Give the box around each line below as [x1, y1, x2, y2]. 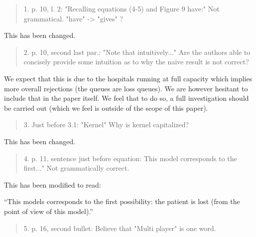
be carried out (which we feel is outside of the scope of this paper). [4, 102, 208, 113]
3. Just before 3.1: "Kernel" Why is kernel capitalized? [23, 119, 189, 130]
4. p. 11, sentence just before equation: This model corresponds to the [23, 153, 237, 163]
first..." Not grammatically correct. [23, 163, 129, 173]
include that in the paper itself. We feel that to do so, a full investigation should [4, 93, 249, 103]
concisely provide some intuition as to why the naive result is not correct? [23, 56, 249, 67]
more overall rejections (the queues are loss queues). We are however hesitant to [4, 83, 248, 93]
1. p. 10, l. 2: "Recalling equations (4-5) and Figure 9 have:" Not [23, 3, 220, 13]
